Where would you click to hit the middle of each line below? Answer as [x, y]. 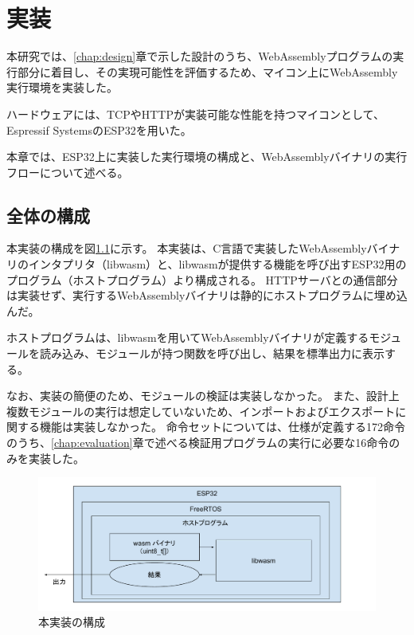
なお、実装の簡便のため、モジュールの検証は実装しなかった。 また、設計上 [203, 396]
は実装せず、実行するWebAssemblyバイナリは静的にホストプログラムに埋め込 [207, 295]
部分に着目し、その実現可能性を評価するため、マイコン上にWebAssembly [207, 71]
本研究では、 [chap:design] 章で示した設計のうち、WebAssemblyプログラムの [200, 56]
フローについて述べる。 [68, 172]
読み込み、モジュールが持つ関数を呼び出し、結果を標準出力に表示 [212, 353]
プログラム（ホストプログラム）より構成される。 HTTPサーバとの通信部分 [202, 279]
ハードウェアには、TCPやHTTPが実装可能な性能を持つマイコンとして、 [195, 114]
